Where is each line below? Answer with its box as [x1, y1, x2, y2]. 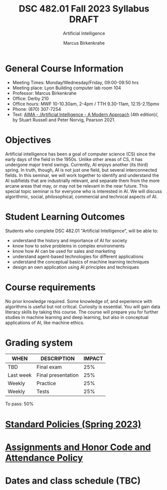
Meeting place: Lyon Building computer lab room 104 [12, 85, 121, 91]
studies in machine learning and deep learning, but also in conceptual [5, 314, 148, 320]
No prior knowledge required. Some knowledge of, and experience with [5, 298, 152, 304]
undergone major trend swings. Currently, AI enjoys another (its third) [5, 161, 148, 168]
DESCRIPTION [40, 355, 75, 362]
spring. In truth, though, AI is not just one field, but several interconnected [5, 167, 157, 173]
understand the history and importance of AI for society [12, 237, 127, 243]
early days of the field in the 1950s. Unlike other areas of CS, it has [5, 156, 142, 162]
